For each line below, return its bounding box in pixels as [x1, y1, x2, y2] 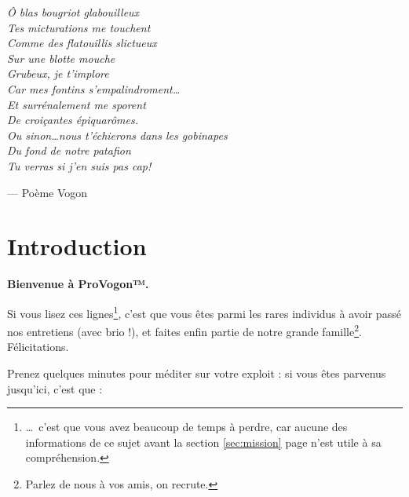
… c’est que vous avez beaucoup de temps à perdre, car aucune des [25, 418, 348, 435]
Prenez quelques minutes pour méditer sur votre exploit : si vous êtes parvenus [7, 364, 386, 381]
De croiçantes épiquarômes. [7, 111, 138, 128]
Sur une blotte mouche [7, 49, 115, 66]
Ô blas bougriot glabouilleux [7, 4, 140, 20]
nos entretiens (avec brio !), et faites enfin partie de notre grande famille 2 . [7, 321, 362, 339]
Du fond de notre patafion [7, 142, 131, 159]
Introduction [7, 230, 147, 262]
